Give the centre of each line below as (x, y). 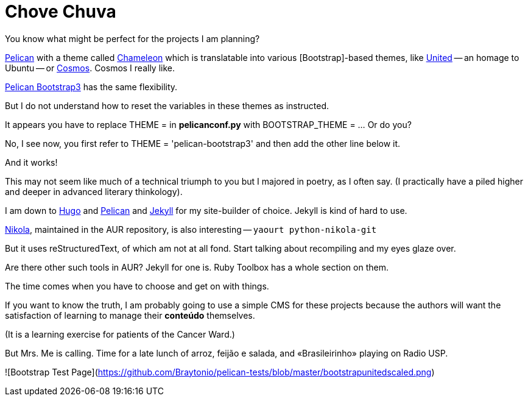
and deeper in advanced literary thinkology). (94, 191)
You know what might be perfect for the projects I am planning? (132, 38)
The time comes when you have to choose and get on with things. (137, 286)
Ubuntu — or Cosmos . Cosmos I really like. (90, 68)
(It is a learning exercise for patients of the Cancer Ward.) (120, 334)
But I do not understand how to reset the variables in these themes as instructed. (167, 105)
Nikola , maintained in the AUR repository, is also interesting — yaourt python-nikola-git (191, 229)
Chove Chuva (61, 12)
